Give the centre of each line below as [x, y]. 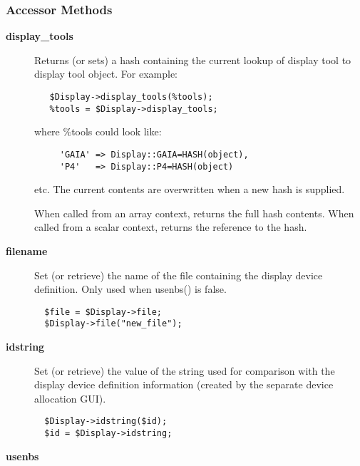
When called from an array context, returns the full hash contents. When [194, 213]
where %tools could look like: [98, 131]
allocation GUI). [70, 398]
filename [27, 251]
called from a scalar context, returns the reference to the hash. [171, 227]
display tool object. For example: [106, 74]
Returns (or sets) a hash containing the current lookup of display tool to [193, 59]
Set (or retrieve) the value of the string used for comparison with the [185, 370]
